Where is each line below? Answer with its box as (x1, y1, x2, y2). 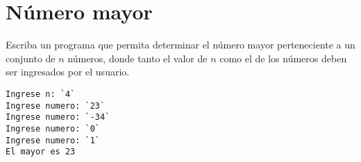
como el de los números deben (219, 51, 347, 65)
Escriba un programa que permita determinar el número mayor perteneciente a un (6, 37, 355, 52)
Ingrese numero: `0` (6, 123, 101, 134)
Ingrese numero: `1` (6, 135, 101, 145)
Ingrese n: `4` (6, 89, 76, 99)
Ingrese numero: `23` (6, 100, 106, 111)
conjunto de (6, 51, 56, 65)
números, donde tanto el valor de (67, 51, 208, 65)
